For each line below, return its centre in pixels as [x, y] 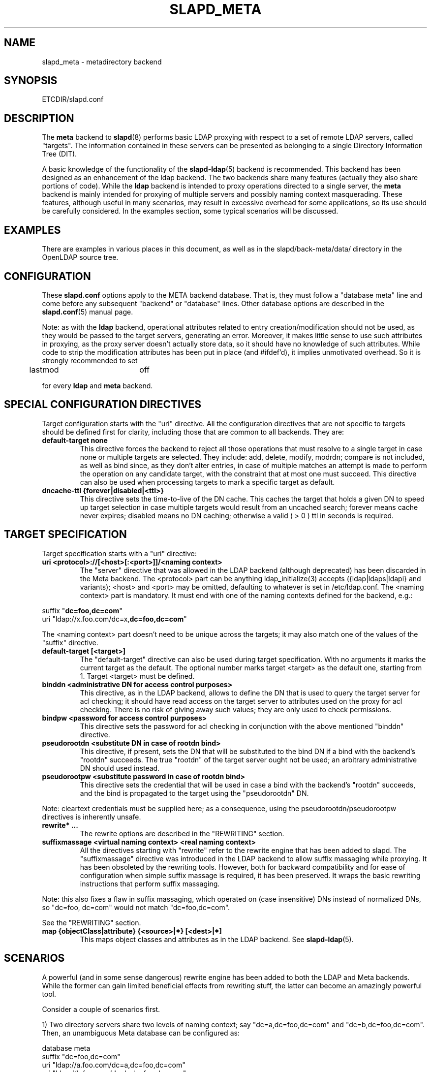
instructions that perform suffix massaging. [150, 883]
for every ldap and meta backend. [97, 385]
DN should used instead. [120, 768]
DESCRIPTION [39, 118]
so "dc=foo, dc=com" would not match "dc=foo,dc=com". [136, 907]
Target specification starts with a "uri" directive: [119, 553]
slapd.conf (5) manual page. [88, 312]
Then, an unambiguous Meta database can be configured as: [141, 1033]
